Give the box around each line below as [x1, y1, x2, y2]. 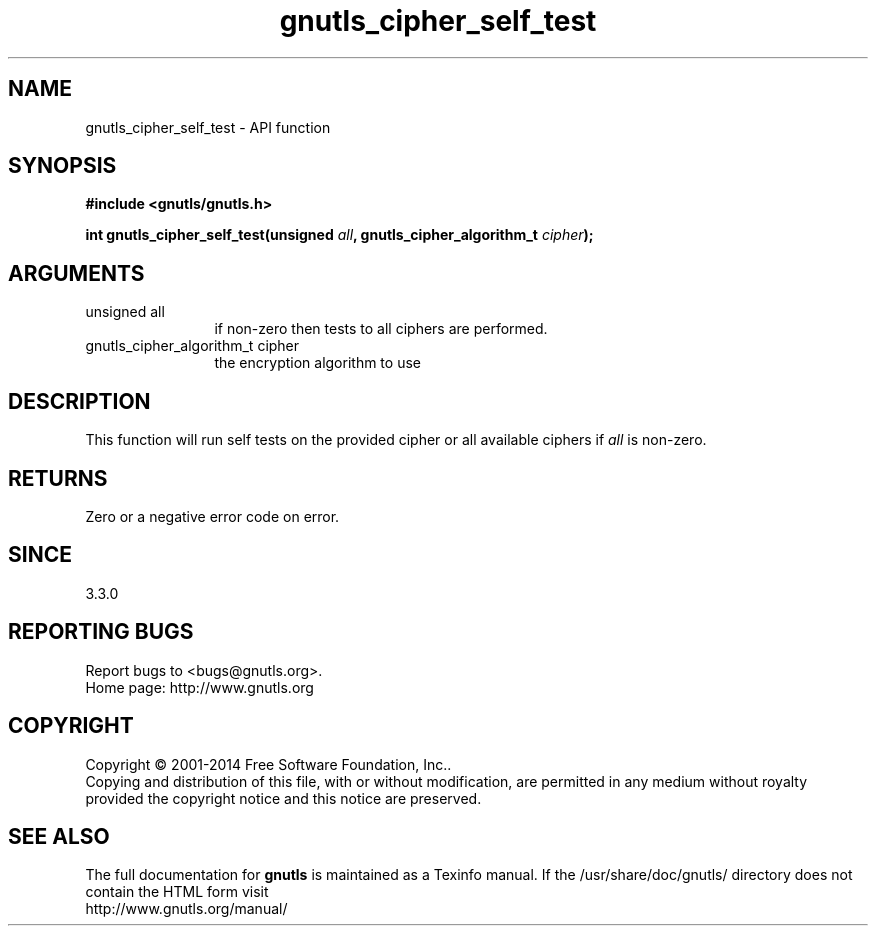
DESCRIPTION [8, 388, 151, 414]
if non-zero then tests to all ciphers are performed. [214, 320, 548, 338]
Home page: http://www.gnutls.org [85, 678, 314, 696]
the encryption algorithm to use [214, 354, 421, 372]
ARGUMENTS [8, 260, 145, 286]
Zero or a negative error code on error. [85, 507, 340, 525]
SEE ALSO [8, 823, 110, 849]
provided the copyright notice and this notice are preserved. [85, 789, 482, 807]
